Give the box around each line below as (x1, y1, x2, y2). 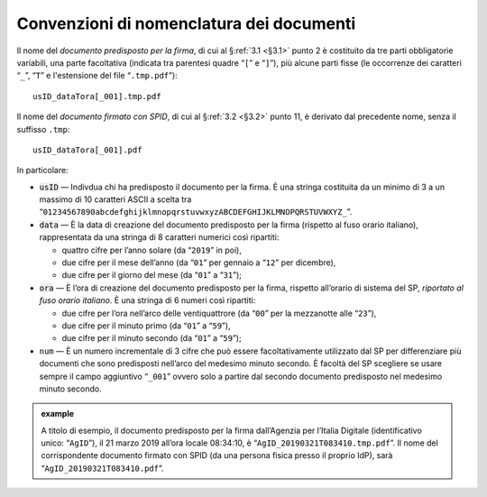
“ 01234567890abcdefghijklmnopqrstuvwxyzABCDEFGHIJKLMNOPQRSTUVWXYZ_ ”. (39, 207, 353, 217)
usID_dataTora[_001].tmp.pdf (32, 91, 161, 101)
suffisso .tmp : (16, 124, 70, 134)
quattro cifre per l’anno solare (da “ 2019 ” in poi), (61, 244, 243, 255)
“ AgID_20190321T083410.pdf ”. (41, 463, 164, 474)
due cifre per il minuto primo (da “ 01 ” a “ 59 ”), (61, 320, 231, 331)
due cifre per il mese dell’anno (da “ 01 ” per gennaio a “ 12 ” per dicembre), (61, 257, 336, 268)
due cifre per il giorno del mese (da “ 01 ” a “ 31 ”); (61, 270, 243, 281)
